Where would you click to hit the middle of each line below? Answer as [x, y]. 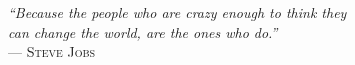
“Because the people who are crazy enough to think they [177, 12]
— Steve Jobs [52, 51]
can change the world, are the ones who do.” [143, 31]
